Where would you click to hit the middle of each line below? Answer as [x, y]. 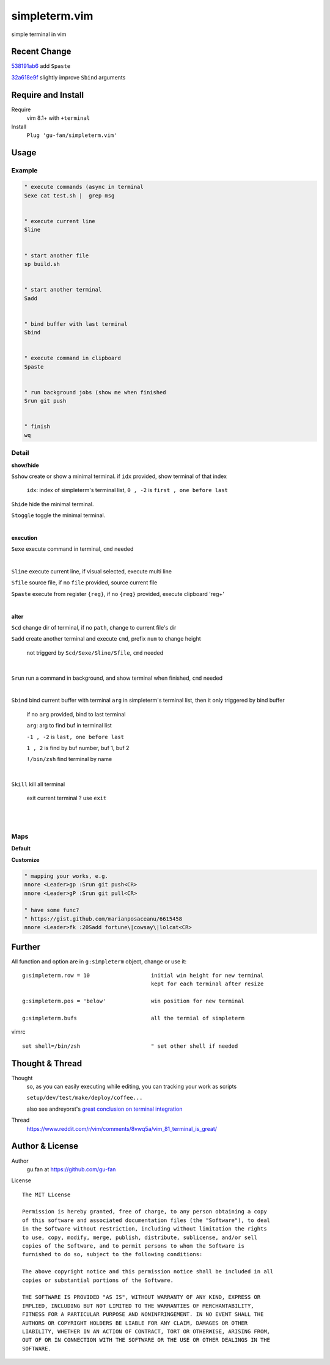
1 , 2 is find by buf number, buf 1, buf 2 [78, 748]
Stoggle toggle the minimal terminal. [58, 515]
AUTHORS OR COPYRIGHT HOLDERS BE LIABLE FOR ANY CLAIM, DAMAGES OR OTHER [135, 1323]
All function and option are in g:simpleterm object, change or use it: [99, 961]
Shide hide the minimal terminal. [53, 504]
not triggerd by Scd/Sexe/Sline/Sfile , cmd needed [95, 653]
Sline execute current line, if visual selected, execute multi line [92, 572]
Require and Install [48, 95]
